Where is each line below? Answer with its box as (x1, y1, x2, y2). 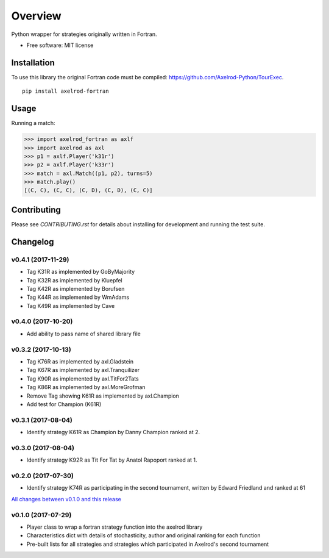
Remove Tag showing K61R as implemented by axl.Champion (26, 392, 180, 399)
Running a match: (11, 120, 55, 127)
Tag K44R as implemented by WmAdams (26, 293, 130, 301)
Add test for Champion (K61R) (26, 400, 102, 408)
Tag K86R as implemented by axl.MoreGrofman (26, 384, 146, 391)
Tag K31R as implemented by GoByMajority (26, 268, 135, 276)
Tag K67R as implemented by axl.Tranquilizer (26, 367, 140, 374)
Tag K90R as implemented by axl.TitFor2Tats (26, 375, 140, 382)
